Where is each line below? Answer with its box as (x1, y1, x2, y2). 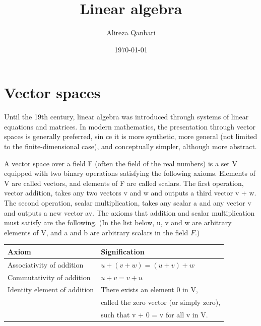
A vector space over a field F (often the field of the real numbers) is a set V (4, 158, 237, 168)
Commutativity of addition (8, 272, 91, 282)
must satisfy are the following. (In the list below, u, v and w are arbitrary (4, 217, 232, 228)
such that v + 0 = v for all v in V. (101, 309, 208, 320)
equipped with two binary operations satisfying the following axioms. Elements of (4, 168, 255, 178)
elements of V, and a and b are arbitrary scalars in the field (4, 227, 188, 237)
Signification (101, 246, 145, 256)
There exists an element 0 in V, (101, 284, 198, 295)
